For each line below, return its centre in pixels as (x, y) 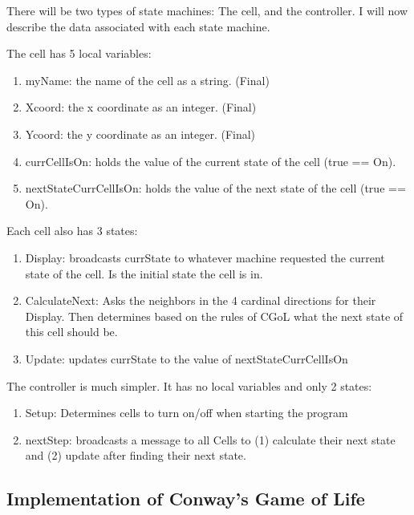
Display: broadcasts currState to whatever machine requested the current (205, 257)
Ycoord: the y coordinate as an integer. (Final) (140, 134)
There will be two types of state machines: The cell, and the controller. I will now (207, 10)
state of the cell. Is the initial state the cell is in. (144, 273)
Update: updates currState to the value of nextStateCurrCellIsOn (187, 358)
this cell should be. (71, 332)
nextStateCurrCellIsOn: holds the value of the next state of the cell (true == (215, 188)
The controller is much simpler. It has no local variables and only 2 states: (189, 385)
